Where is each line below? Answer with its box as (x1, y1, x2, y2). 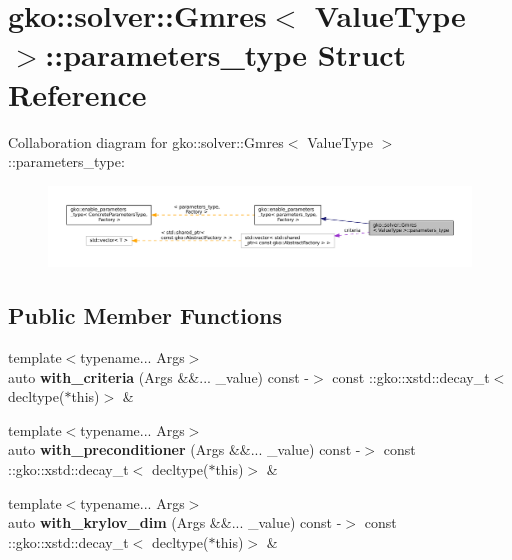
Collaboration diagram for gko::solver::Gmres (8, 131, 284, 152)
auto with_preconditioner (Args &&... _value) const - (8, 439, 361, 460)
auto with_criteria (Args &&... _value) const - (8, 366, 309, 387)
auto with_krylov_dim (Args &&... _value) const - (8, 512, 342, 533)
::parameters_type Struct (45, 34, 407, 75)
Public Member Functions (8, 300, 282, 331)
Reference (8, 73, 147, 114)
